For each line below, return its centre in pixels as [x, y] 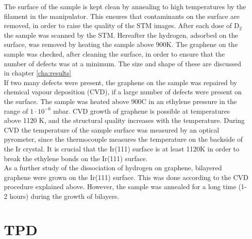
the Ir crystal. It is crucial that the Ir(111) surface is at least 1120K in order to [122, 148]
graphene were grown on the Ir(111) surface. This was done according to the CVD [126, 177]
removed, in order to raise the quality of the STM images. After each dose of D [122, 25]
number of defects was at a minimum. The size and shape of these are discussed [123, 63]
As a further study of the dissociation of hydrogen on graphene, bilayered [113, 168]
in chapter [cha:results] [38, 73]
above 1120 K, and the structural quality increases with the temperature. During [124, 120]
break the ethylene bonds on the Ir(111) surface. [76, 158]
